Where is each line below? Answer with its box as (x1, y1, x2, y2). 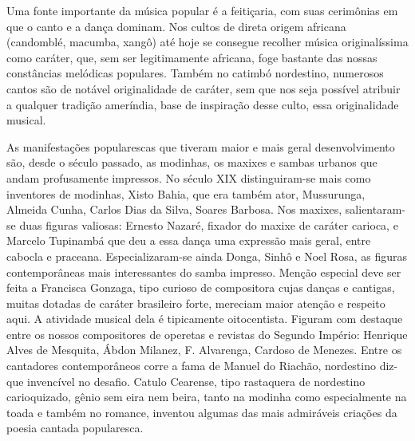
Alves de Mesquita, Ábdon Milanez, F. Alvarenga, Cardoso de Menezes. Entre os (6, 341, 402, 358)
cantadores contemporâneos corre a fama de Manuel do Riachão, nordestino (6, 357, 376, 374)
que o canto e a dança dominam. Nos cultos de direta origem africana (6, 18, 346, 34)
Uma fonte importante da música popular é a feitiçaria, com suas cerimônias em (6, 2, 398, 18)
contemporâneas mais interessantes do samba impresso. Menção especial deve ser (6, 263, 401, 280)
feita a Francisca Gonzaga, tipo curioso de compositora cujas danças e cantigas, (6, 279, 395, 296)
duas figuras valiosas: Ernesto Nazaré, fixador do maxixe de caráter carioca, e (19, 216, 398, 233)
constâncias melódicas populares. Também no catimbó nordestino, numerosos (6, 65, 384, 81)
